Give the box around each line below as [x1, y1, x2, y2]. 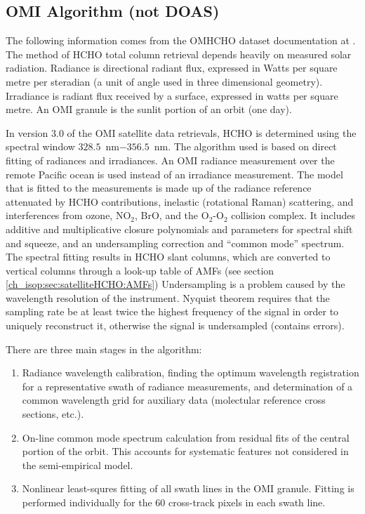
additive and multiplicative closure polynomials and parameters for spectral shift [6, 221, 353, 236]
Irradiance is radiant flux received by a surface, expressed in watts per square [6, 88, 338, 103]
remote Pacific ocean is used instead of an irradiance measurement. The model [6, 166, 343, 181]
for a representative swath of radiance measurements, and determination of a [22, 378, 353, 393]
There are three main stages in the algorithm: [6, 341, 202, 356]
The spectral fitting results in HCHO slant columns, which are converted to [6, 249, 331, 264]
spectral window [6, 139, 75, 154]
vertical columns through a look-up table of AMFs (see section [6, 263, 274, 277]
